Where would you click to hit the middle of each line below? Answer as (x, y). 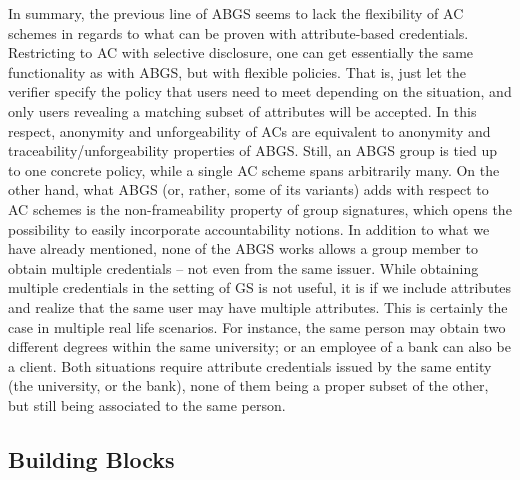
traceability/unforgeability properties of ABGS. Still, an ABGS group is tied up (253, 150)
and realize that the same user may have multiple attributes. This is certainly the (258, 306)
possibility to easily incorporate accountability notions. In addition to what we (249, 228)
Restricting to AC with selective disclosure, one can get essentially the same (241, 52)
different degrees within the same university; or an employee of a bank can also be (259, 346)
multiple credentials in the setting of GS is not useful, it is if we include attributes (260, 287)
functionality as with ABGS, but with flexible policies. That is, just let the (237, 71)
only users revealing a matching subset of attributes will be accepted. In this (242, 110)
